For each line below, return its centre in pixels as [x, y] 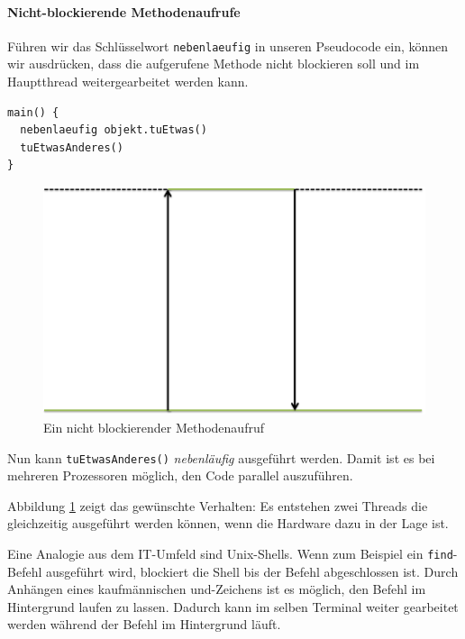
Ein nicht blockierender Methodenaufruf [154, 427]
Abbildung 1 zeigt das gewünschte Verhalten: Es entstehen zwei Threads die [218, 505]
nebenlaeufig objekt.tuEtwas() [114, 130]
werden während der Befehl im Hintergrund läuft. [144, 624]
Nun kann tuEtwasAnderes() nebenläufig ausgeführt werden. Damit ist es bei [221, 457]
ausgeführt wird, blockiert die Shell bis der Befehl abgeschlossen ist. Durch [252, 571]
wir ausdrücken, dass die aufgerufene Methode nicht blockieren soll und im [214, 64]
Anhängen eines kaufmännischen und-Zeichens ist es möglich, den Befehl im [217, 589]
